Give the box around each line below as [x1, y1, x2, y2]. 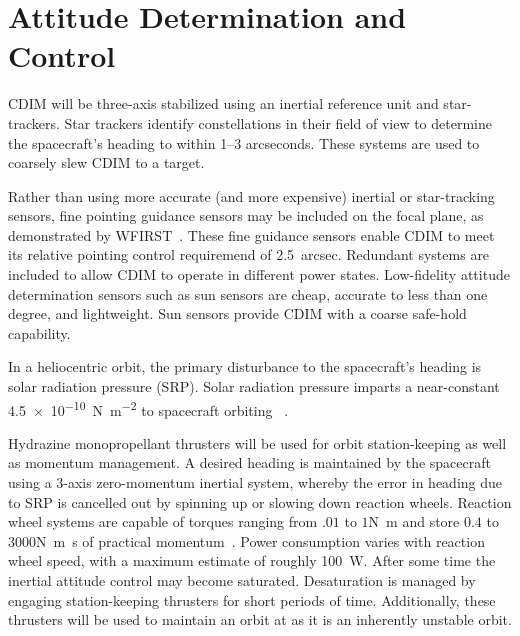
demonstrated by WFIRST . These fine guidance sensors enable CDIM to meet [8, 224, 495, 245]
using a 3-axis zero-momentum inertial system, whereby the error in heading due [8, 472, 503, 493]
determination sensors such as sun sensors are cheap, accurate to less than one [8, 283, 488, 304]
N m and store [368, 511, 460, 532]
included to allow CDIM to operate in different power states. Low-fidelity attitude [8, 264, 510, 285]
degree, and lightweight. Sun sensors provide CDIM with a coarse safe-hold [8, 303, 467, 324]
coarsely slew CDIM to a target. [8, 152, 205, 173]
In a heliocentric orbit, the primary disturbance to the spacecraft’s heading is [8, 356, 482, 377]
